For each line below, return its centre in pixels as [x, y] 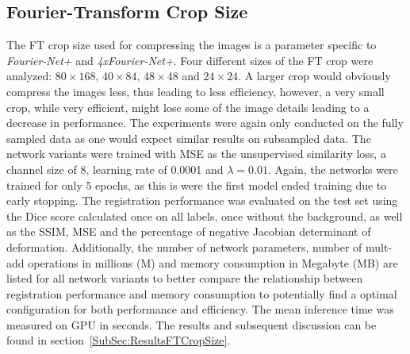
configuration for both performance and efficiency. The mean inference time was [200, 309]
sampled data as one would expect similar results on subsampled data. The [189, 138]
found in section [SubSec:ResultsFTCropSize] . [119, 340]
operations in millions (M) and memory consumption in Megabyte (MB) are [213, 262]
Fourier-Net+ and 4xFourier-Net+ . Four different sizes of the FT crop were [190, 60]
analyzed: [29, 76]
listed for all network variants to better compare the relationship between [185, 278]
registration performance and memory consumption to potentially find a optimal [202, 293]
